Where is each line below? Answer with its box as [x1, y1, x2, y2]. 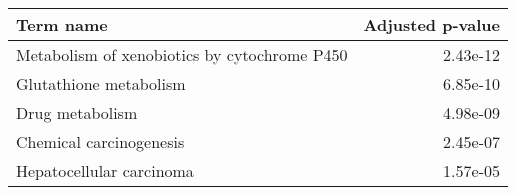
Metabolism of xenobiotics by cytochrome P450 [16, 43, 348, 66]
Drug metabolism [16, 101, 138, 124]
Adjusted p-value [363, 13, 500, 36]
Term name [16, 13, 108, 36]
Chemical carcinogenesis [16, 130, 185, 153]
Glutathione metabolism [16, 72, 186, 95]
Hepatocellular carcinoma [16, 159, 194, 182]
